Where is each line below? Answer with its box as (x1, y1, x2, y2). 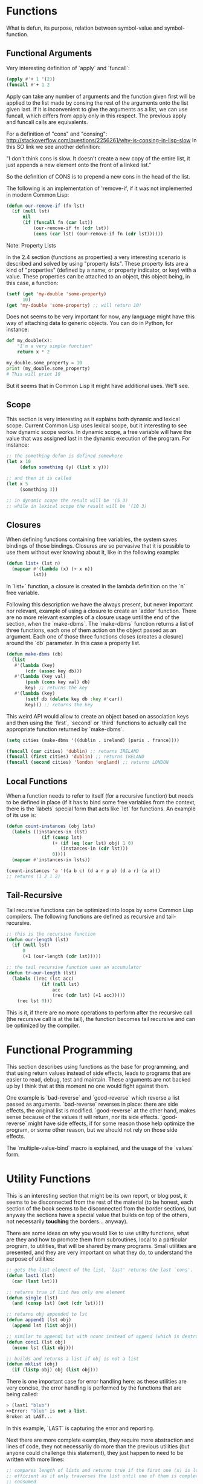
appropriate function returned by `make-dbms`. (6, 725, 124, 733)
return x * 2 (17, 349, 50, 355)
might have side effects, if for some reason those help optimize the (28, 1120, 195, 1127)
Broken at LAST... (6, 1413, 53, 1420)
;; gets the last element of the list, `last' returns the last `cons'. (6, 1267, 193, 1273)
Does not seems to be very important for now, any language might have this (6, 313, 195, 320)
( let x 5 (6, 481, 28, 487)
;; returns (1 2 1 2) (6, 873, 61, 879)
